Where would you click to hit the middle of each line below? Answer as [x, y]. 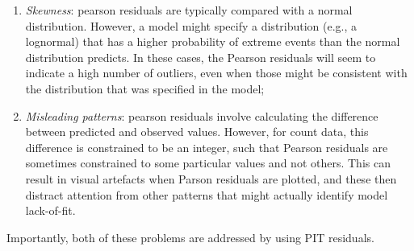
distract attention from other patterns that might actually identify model [207, 194]
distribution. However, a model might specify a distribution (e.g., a [191, 25]
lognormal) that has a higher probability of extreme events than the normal [213, 41]
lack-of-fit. [50, 210]
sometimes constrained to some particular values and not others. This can [208, 163]
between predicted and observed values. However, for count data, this [197, 132]
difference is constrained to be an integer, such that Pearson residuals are [207, 147]
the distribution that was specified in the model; [145, 88]
